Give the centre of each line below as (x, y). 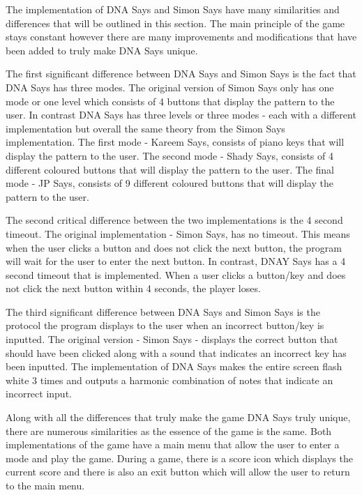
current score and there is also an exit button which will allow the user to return (178, 472)
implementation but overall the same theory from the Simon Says (145, 128)
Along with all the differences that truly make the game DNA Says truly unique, (178, 417)
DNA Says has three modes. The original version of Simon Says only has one (170, 87)
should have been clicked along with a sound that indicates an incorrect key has (176, 352)
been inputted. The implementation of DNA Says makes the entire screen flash (174, 366)
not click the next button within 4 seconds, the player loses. (133, 288)
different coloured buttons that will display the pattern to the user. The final (170, 169)
